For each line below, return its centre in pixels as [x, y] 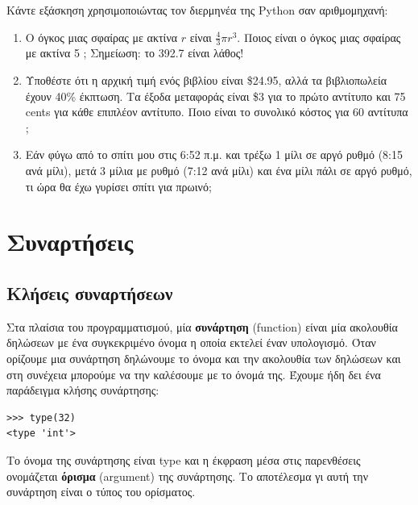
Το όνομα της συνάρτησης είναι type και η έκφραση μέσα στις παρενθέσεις [184, 459]
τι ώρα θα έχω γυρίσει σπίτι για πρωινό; [118, 186]
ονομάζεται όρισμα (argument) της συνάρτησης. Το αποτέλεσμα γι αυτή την [188, 476]
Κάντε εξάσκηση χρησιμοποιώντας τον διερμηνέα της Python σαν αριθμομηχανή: [197, 10]
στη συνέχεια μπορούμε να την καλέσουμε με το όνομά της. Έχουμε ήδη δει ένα [194, 374]
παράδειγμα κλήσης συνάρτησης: [83, 390]
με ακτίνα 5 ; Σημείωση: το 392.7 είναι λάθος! [135, 53]
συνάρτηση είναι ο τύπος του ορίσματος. [101, 492]
